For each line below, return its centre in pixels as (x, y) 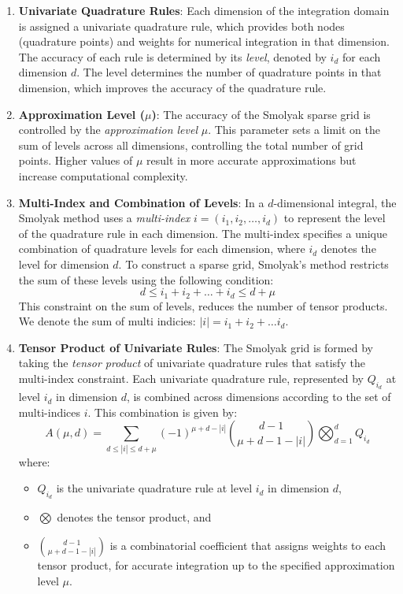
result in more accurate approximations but (251, 160)
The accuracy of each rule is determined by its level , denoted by (172, 56)
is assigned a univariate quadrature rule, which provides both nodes (181, 26)
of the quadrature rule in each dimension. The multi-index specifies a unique (203, 233)
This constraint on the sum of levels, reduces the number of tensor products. (203, 305)
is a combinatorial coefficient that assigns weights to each (248, 546)
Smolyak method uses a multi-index (104, 218)
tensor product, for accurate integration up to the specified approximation (216, 565)
